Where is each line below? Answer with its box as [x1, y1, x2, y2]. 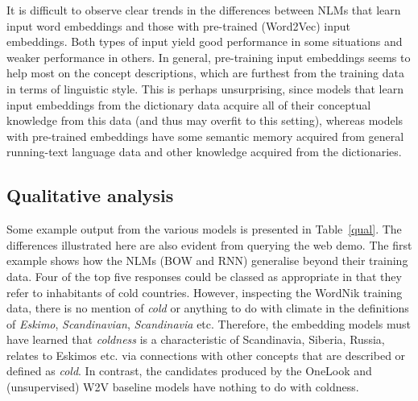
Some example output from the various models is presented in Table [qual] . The [6, 221, 402, 238]
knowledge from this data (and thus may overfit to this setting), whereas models [6, 112, 404, 129]
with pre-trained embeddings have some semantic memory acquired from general [6, 127, 404, 144]
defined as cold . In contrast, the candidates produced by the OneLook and [6, 362, 372, 379]
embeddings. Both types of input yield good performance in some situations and [6, 33, 403, 50]
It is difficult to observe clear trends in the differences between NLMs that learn [6, 2, 401, 18]
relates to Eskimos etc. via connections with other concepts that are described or [6, 346, 406, 363]
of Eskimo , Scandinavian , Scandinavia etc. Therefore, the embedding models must [6, 315, 411, 332]
